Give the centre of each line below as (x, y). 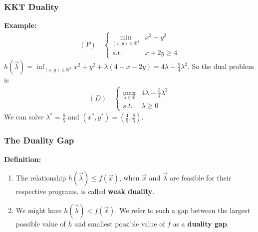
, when (129, 178)
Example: (20, 25)
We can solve (24, 117)
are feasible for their (201, 178)
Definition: (23, 159)
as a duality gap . (201, 223)
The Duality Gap (39, 140)
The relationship (41, 178)
